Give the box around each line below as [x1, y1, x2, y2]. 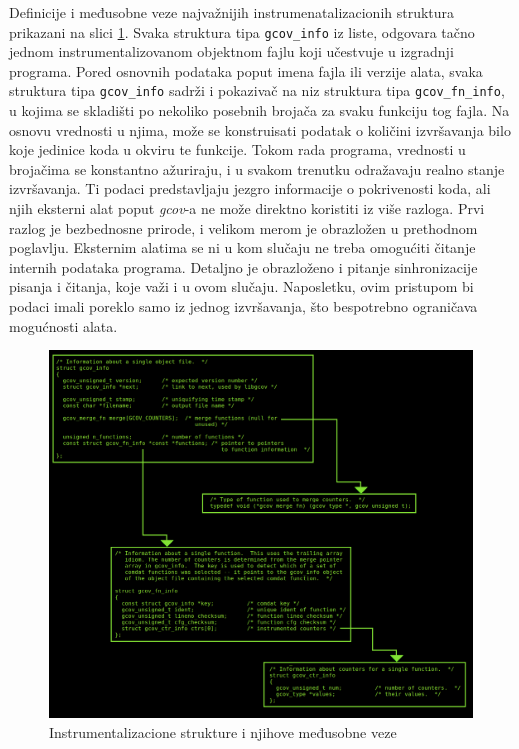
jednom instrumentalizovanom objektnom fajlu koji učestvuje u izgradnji [9, 41, 454, 62]
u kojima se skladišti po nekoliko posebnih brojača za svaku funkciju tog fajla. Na [9, 100, 510, 121]
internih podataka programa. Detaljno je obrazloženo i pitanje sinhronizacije [9, 256, 478, 277]
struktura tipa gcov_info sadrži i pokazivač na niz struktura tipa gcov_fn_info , [9, 80, 505, 101]
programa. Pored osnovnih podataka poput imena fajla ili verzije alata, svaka [9, 60, 483, 81]
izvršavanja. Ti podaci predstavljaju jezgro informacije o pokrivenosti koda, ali [9, 178, 491, 199]
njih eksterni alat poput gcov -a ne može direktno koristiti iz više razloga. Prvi [9, 198, 485, 219]
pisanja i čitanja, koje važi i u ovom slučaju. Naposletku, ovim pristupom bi [9, 276, 474, 297]
